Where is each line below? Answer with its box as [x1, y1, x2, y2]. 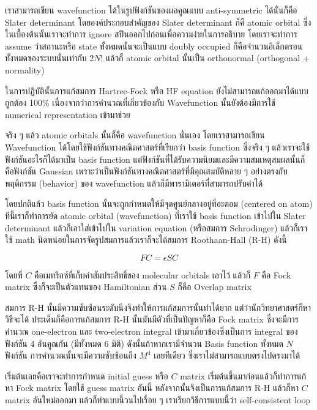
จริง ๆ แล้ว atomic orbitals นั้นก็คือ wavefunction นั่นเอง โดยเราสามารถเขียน [5, 129, 265, 141]
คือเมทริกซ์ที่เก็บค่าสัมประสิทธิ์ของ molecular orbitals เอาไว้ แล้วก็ [34, 268, 251, 281]
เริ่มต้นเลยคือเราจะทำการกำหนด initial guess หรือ [5, 369, 168, 382]
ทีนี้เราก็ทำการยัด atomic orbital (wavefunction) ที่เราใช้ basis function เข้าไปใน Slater [5, 209, 306, 222]
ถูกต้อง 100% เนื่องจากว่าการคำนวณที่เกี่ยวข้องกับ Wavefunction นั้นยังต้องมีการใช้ [5, 96, 275, 109]
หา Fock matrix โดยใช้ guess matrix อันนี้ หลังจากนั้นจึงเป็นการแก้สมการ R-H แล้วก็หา [5, 381, 299, 394]
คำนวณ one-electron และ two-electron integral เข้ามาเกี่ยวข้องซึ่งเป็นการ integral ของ [5, 325, 298, 338]
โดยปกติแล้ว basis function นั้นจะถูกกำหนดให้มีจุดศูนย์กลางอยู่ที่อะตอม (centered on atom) [5, 197, 313, 210]
